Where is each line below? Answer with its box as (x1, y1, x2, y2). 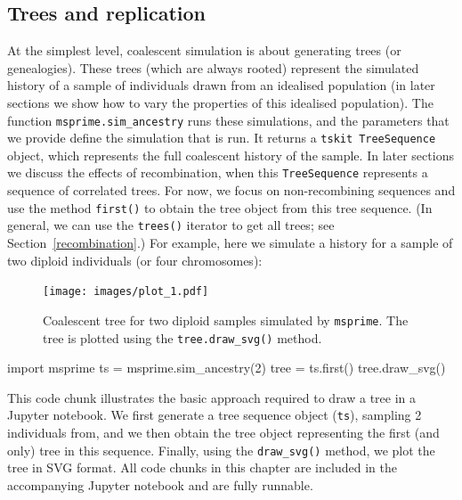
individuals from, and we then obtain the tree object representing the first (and (7, 423, 440, 442)
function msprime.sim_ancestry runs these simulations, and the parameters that (7, 111, 450, 129)
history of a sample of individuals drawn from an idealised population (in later (7, 76, 435, 94)
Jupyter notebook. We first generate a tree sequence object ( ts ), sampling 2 (7, 406, 422, 424)
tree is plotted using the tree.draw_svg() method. (43, 328, 322, 347)
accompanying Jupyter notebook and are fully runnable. (7, 475, 313, 494)
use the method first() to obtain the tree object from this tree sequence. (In (7, 198, 433, 217)
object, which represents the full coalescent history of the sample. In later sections (7, 145, 454, 164)
